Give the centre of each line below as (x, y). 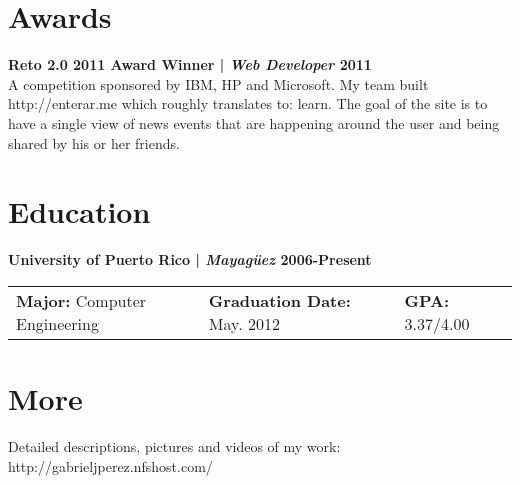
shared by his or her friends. (94, 142)
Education (79, 211)
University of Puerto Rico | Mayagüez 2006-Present (190, 259)
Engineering (57, 323)
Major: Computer (81, 300)
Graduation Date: (279, 300)
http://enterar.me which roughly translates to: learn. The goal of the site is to (248, 103)
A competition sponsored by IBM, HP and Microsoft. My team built (218, 83)
